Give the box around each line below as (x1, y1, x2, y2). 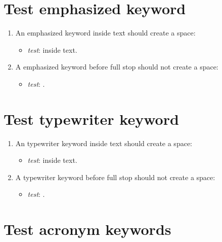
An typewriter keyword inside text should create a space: (15, 137, 192, 148)
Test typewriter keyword (4, 108, 179, 129)
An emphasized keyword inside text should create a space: (15, 27, 196, 38)
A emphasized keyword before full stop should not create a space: (15, 61, 218, 72)
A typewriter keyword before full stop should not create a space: (15, 171, 215, 182)
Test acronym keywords (4, 219, 171, 239)
